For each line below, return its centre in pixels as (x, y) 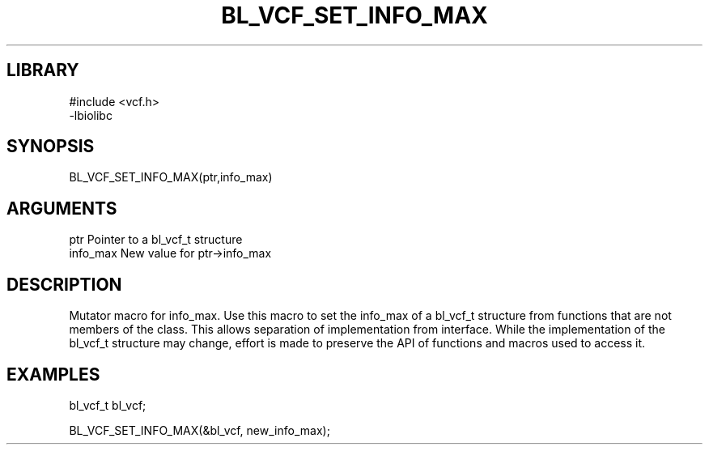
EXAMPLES (53, 374)
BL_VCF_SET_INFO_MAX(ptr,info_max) (171, 177)
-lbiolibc (91, 115)
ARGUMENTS (62, 208)
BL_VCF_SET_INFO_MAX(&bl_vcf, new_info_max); (200, 430)
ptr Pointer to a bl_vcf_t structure (156, 240)
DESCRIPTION (64, 284)
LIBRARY (43, 70)
